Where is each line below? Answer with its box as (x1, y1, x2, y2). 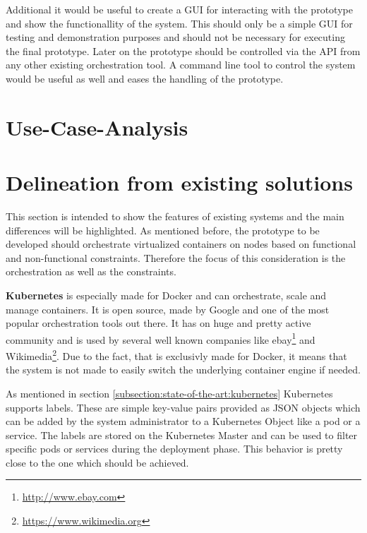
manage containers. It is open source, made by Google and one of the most (6, 301, 330, 316)
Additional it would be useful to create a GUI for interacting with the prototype (6, 2, 353, 16)
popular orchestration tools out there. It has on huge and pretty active (6, 316, 311, 330)
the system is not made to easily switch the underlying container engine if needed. (6, 362, 361, 377)
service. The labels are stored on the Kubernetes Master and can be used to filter (6, 427, 358, 442)
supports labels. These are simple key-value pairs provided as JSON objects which (6, 400, 361, 414)
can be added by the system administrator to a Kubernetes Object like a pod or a (6, 414, 361, 429)
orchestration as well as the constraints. (6, 264, 176, 279)
